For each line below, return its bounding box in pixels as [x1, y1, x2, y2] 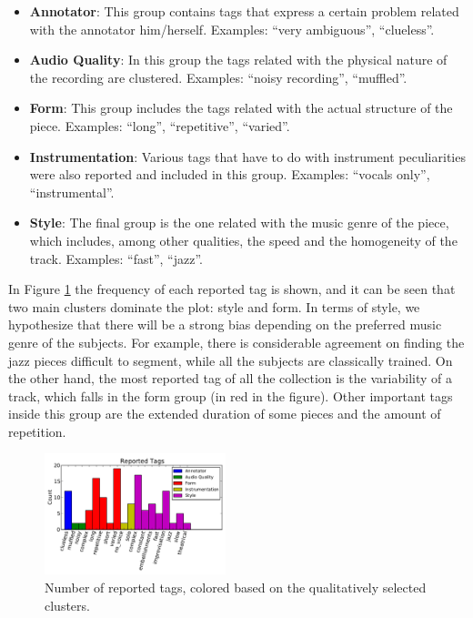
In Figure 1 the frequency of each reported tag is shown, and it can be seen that [8, 279, 456, 299]
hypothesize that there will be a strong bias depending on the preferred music [8, 315, 442, 334]
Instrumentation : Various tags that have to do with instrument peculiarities [29, 147, 466, 166]
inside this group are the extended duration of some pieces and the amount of [8, 404, 441, 423]
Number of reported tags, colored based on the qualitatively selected [45, 577, 427, 596]
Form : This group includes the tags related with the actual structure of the [29, 98, 453, 117]
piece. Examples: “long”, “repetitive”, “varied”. [29, 116, 290, 135]
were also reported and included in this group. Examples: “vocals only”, [29, 165, 430, 184]
